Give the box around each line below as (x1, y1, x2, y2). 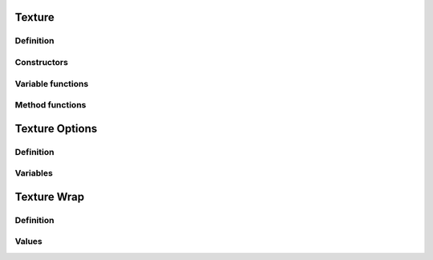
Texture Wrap (14, 189, 84, 204)
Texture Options (14, 121, 98, 136)
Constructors (14, 56, 68, 67)
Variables (14, 168, 54, 179)
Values (14, 236, 43, 247)
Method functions (14, 100, 87, 111)
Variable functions (14, 78, 89, 89)
